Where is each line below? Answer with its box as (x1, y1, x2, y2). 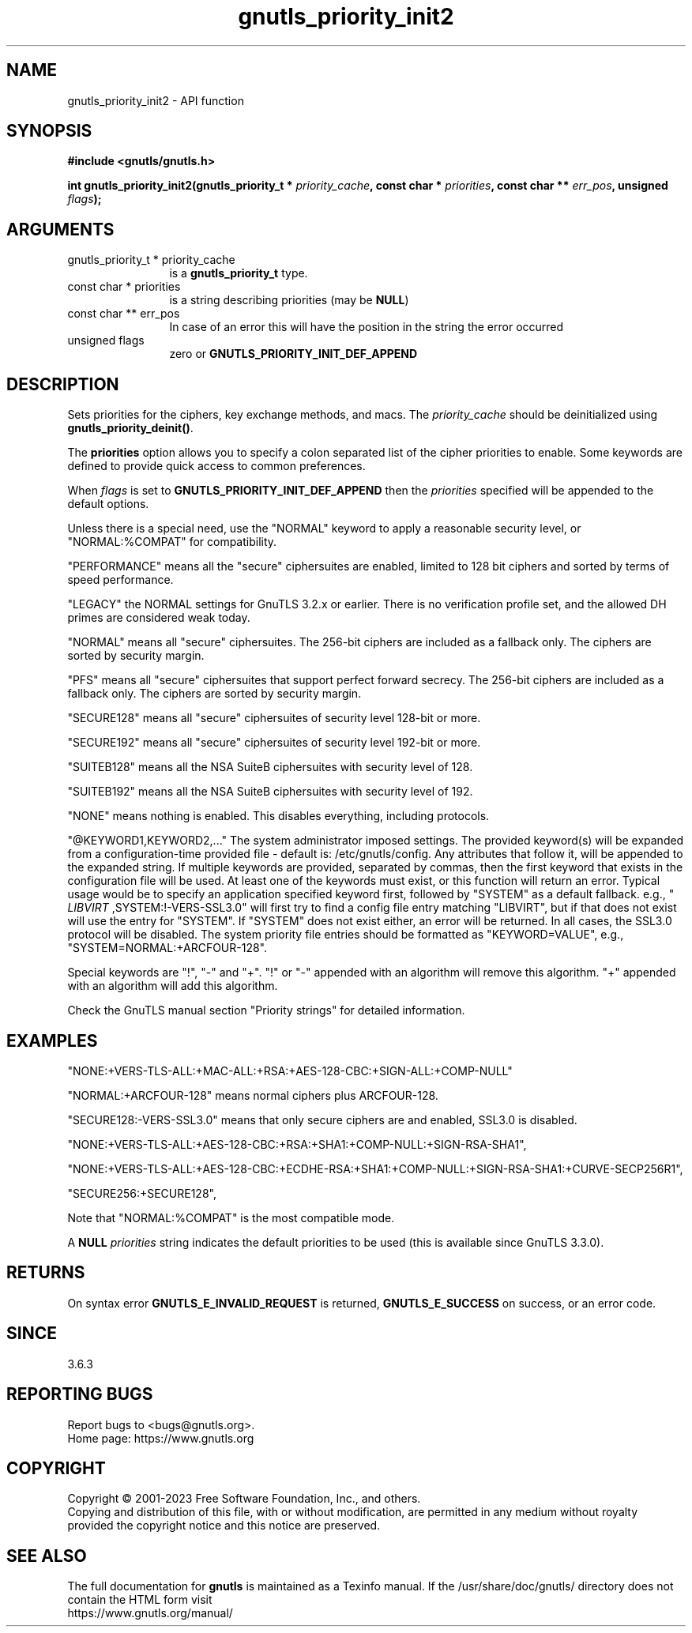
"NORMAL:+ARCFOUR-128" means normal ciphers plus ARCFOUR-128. (67, 1088, 438, 1102)
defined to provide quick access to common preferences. (67, 459, 366, 473)
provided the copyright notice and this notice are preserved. (67, 1518, 381, 1533)
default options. (67, 497, 149, 511)
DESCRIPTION (6, 374, 119, 394)
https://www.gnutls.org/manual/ (67, 1606, 233, 1620)
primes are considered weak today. (67, 611, 250, 625)
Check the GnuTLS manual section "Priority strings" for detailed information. (67, 1003, 465, 1018)
